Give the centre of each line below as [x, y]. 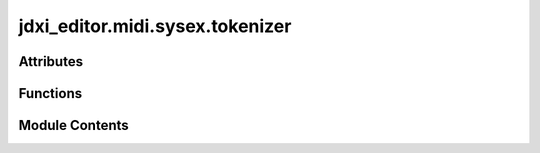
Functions [50, 93]
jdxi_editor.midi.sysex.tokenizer [155, 26]
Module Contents [73, 125]
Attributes [51, 61]
